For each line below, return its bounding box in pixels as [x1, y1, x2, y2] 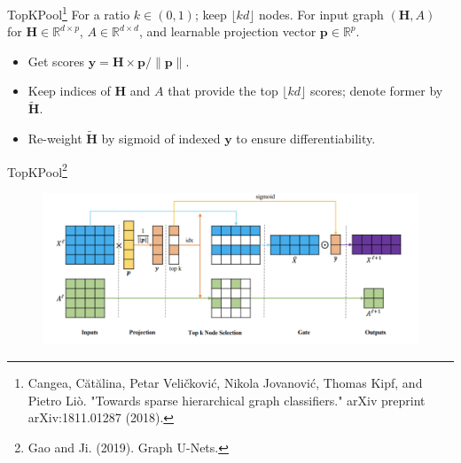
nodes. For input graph [259, 4, 384, 23]
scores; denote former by [310, 81, 443, 100]
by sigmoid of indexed [101, 129, 221, 148]
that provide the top [168, 81, 278, 100]
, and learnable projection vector [138, 22, 316, 41]
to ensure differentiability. [236, 129, 376, 148]
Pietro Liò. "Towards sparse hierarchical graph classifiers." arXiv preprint [27, 390, 426, 409]
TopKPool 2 [7, 159, 67, 181]
